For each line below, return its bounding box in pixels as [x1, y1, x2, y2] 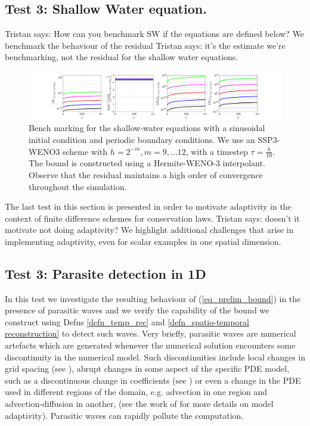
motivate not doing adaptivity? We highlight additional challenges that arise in [5, 223, 294, 236]
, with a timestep [185, 145, 248, 157]
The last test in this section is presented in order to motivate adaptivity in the [5, 200, 292, 213]
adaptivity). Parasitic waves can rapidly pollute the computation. [5, 409, 244, 421]
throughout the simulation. [29, 180, 127, 192]
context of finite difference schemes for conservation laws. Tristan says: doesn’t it [5, 212, 300, 224]
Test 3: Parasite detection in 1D [5, 264, 206, 282]
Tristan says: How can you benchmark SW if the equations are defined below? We [5, 27, 305, 40]
